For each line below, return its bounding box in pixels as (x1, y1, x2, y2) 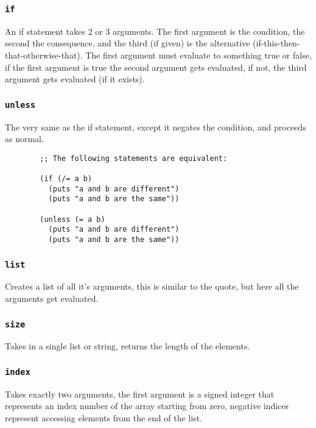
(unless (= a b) (40, 215, 105, 224)
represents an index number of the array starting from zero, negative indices (5, 399, 289, 412)
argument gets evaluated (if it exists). (5, 73, 145, 85)
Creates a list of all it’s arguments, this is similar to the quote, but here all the (5, 280, 299, 293)
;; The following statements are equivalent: (40, 154, 228, 163)
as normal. (5, 132, 44, 145)
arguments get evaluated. (5, 292, 99, 304)
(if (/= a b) (40, 174, 93, 184)
